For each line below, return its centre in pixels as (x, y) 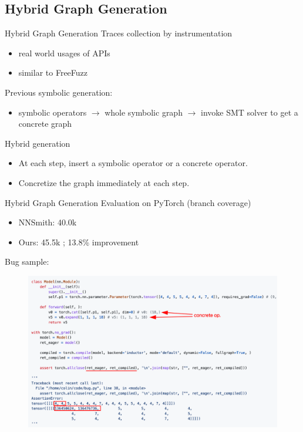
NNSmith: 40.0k (48, 222)
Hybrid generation (38, 143)
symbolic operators (53, 112)
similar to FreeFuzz (53, 72)
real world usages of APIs (64, 53)
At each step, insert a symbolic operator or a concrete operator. (133, 163)
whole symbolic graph (144, 112)
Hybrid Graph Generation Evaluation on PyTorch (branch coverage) (128, 202)
